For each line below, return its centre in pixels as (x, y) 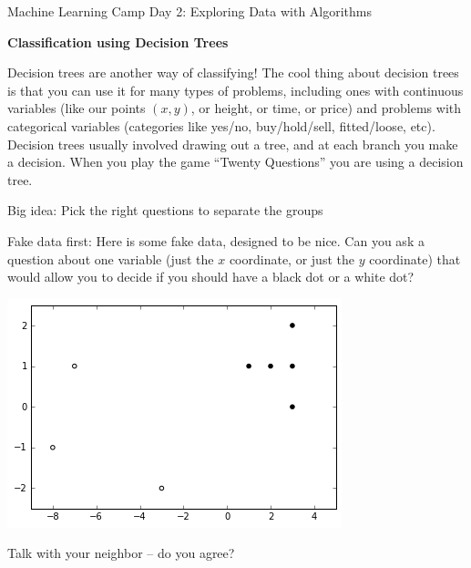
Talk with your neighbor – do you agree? (121, 553)
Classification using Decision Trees (118, 41)
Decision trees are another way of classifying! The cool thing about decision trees (233, 72)
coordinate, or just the (292, 258)
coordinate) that (415, 258)
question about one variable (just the (111, 258)
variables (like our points (77, 108)
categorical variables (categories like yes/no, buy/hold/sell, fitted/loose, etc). (221, 125)
